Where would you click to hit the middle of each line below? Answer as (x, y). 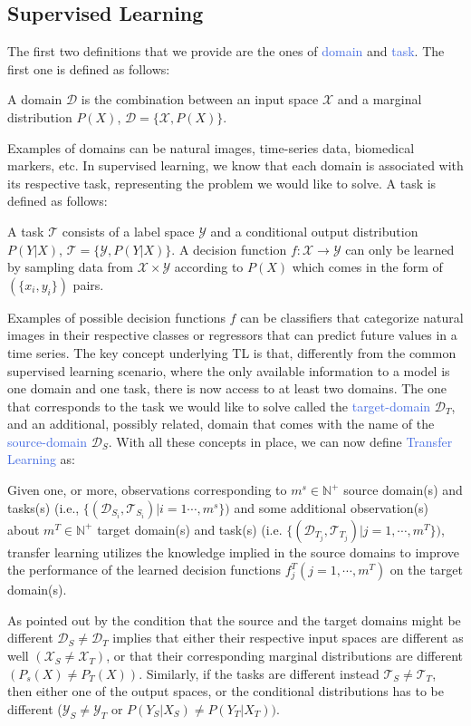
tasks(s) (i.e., (43, 507)
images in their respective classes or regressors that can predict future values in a (232, 335)
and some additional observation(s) (332, 507)
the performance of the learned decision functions (144, 570)
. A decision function (229, 249)
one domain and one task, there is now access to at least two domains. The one (227, 388)
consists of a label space (128, 231)
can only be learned (400, 249)
